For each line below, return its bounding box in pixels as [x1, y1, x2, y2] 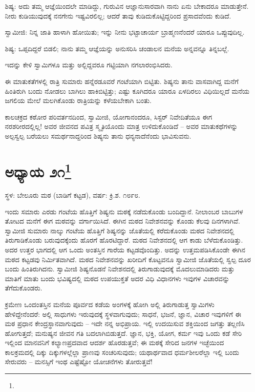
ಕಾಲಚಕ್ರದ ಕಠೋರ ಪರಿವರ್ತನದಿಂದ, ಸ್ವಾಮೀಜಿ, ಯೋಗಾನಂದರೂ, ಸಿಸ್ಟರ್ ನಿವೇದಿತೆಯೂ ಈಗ [5, 111, 212, 122]
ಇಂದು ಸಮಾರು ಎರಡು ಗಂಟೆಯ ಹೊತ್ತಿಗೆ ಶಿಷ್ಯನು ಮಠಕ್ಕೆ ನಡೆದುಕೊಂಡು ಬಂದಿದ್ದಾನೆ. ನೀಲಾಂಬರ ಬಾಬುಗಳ [5, 206, 243, 216]
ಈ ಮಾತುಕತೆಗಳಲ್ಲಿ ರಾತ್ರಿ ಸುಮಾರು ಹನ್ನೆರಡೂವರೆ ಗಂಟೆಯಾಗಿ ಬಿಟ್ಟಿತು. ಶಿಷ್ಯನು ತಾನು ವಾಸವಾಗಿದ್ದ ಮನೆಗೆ [5, 76, 239, 86]
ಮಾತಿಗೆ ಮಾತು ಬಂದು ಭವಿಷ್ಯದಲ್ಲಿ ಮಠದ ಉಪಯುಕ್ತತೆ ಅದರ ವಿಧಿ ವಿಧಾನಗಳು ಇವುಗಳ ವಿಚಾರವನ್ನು [5, 273, 230, 283]
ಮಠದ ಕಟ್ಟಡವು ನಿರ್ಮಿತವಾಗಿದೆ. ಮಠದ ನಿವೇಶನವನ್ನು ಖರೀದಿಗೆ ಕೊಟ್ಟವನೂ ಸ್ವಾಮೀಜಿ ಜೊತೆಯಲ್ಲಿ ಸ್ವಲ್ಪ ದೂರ [5, 254, 251, 264]
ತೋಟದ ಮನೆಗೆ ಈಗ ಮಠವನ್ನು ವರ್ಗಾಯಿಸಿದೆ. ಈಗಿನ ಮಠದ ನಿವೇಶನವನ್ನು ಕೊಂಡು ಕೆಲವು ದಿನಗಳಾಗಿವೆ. [5, 216, 240, 226]
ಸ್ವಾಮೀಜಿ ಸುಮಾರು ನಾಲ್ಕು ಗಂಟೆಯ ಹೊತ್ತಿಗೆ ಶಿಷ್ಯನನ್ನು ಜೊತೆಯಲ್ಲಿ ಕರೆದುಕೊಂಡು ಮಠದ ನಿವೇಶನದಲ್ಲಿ [5, 225, 234, 235]
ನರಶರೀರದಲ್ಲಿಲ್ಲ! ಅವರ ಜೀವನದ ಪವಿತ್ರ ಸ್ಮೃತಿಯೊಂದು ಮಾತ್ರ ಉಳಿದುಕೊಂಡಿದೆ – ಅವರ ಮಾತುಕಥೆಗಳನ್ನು [5, 121, 238, 131]
